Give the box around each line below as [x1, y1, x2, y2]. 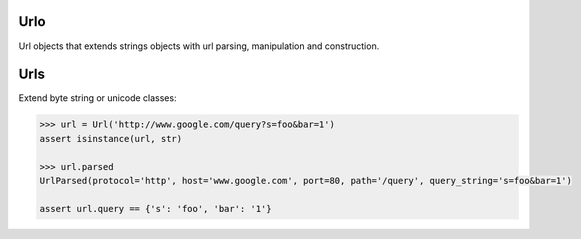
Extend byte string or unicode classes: [18, 92, 177, 104]
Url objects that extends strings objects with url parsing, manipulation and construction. [18, 40, 380, 52]
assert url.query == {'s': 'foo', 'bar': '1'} [39, 203, 272, 214]
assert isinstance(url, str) [39, 133, 183, 144]
